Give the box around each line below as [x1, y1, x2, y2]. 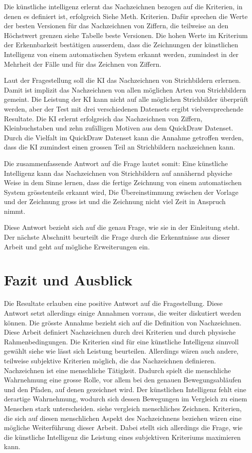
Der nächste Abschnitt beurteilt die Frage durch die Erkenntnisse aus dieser [4, 232, 230, 242]
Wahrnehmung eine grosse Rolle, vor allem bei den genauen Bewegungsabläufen [4, 375, 242, 385]
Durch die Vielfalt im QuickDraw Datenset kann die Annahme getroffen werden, [4, 132, 244, 142]
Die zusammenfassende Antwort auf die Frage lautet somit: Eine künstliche [4, 158, 228, 168]
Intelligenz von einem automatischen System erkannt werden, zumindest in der [4, 49, 239, 59]
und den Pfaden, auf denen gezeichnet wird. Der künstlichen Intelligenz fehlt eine [4, 384, 246, 394]
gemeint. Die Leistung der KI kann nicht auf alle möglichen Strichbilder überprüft [4, 94, 249, 104]
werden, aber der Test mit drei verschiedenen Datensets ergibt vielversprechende [4, 103, 244, 113]
